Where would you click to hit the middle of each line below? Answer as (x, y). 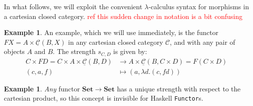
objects (14, 51)
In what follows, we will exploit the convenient (73, 6)
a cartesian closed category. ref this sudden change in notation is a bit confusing (123, 16)
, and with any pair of (202, 42)
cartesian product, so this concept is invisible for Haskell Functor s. (104, 98)
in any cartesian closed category (116, 42)
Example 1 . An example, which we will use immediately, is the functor (111, 32)
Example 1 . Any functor (42, 88)
